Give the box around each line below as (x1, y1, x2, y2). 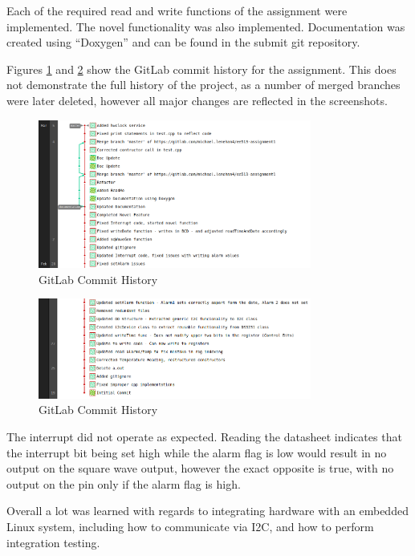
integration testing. (6, 534, 100, 550)
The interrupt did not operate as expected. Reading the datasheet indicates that (6, 428, 402, 445)
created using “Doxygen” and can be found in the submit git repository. (6, 34, 360, 51)
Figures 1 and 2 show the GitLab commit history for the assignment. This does (6, 60, 397, 77)
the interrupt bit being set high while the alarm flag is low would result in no (6, 444, 387, 461)
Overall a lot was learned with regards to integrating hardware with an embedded (6, 502, 409, 519)
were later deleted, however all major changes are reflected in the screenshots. (6, 91, 388, 108)
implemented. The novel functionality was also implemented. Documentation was (6, 18, 405, 34)
